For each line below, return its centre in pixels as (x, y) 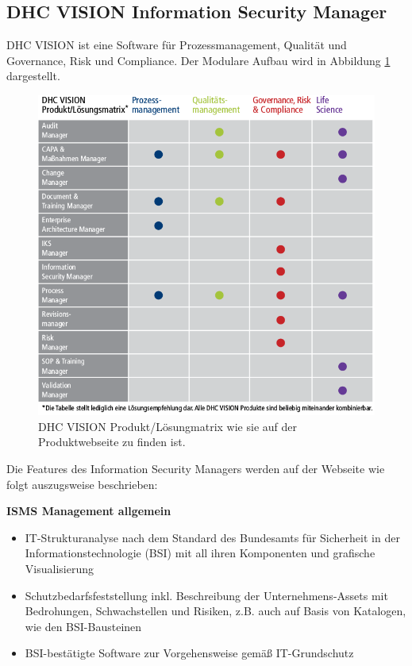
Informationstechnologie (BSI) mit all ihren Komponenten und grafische (200, 553)
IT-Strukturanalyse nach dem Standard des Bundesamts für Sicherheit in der (212, 537)
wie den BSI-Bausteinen (83, 626)
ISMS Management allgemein (89, 511)
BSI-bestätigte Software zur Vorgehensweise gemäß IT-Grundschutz (189, 653)
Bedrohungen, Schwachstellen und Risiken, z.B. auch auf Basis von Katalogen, (216, 611)
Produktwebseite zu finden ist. (112, 442)
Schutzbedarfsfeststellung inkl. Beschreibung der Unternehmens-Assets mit (206, 595)
